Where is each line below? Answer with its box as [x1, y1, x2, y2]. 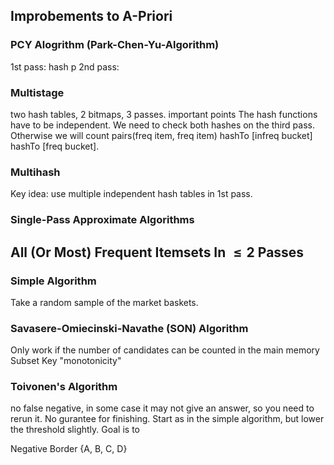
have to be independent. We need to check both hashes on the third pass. [10, 119, 315, 131]
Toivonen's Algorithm [10, 380, 118, 394]
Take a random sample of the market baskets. [10, 296, 199, 308]
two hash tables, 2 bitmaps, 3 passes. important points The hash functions [10, 108, 318, 120]
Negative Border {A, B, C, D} [10, 443, 128, 455]
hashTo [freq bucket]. [10, 140, 100, 152]
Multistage [10, 85, 65, 99]
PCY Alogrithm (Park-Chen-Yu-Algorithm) [10, 38, 220, 52]
